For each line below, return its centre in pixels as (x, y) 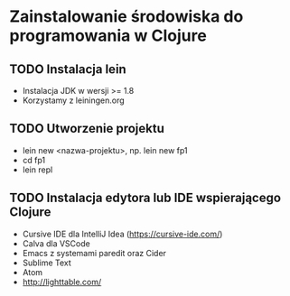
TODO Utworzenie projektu (87, 129)
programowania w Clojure (108, 36)
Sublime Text (47, 263)
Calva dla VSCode (56, 243)
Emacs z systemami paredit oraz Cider (94, 253)
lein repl (37, 170)
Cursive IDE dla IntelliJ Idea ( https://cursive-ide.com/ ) (122, 234)
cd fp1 (34, 160)
